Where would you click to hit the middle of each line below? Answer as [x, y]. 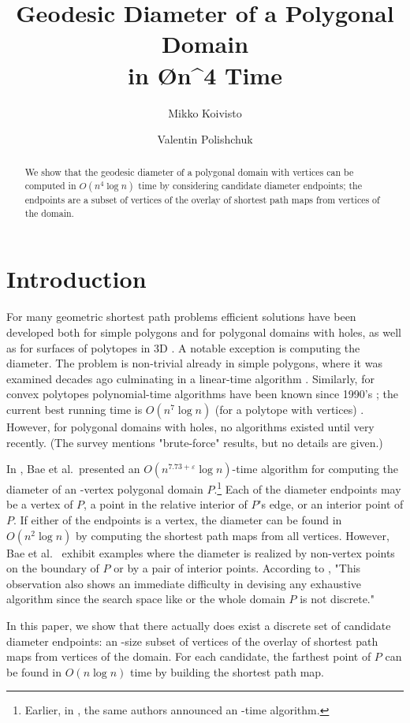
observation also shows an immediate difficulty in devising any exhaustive [184, 583]
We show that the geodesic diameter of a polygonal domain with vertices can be [189, 172]
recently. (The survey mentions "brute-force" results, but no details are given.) [195, 442]
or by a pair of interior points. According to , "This [237, 568]
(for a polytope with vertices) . [289, 409]
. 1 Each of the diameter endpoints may [307, 488]
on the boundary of [53, 568]
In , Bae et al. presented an [73, 469]
